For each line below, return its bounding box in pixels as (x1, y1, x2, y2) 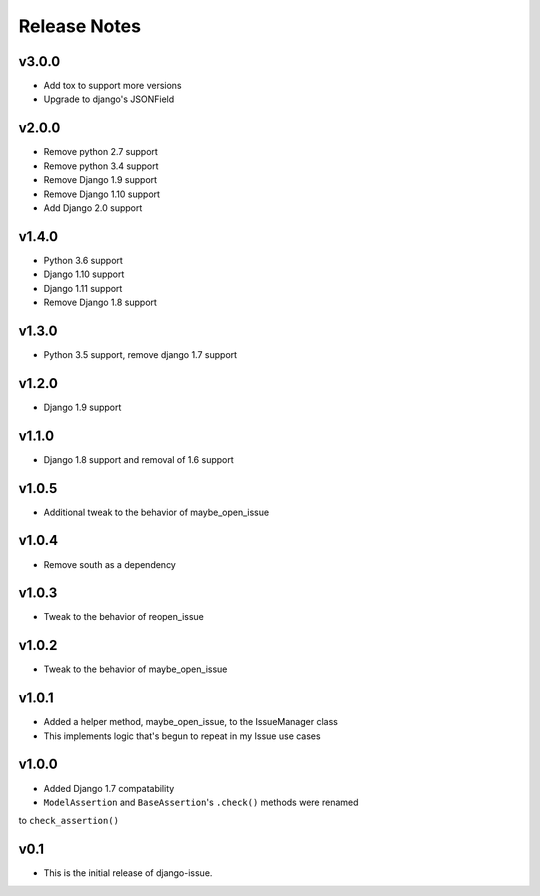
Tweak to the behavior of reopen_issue (43, 611, 204, 623)
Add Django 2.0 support (43, 201, 143, 214)
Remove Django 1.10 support (43, 188, 160, 200)
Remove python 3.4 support (43, 160, 159, 172)
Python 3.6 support (43, 254, 124, 266)
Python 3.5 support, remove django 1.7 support (43, 348, 238, 360)
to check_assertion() (18, 815, 120, 827)
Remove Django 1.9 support (43, 174, 158, 186)
